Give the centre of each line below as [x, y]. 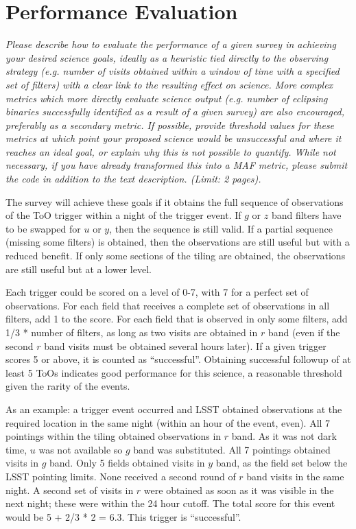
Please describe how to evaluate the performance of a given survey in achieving [171, 44]
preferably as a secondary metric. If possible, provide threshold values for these [170, 125]
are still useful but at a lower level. [79, 269]
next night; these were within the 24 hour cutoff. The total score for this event [170, 503]
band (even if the [304, 332]
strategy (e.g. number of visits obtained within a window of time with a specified [173, 71]
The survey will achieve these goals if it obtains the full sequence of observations [175, 201]
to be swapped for [43, 228]
